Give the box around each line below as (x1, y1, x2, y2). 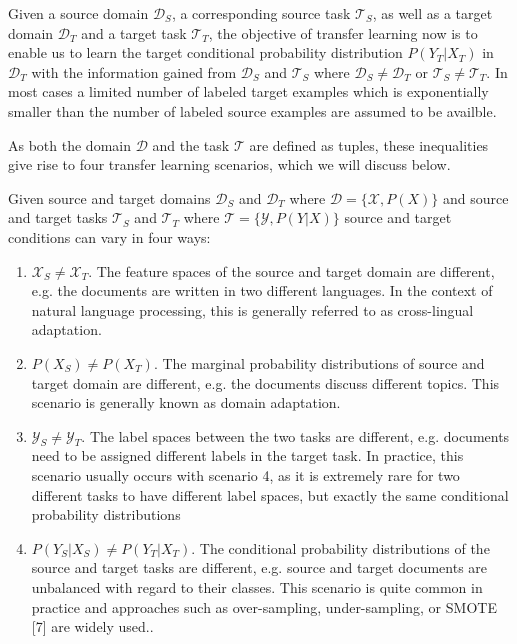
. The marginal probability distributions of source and (153, 352, 485, 373)
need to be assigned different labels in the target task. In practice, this (31, 445, 464, 466)
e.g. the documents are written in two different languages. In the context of (31, 280, 493, 301)
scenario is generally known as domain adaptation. (31, 392, 341, 413)
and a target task (81, 22, 187, 43)
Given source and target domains (8, 187, 211, 208)
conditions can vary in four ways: (8, 226, 211, 247)
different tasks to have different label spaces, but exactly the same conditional (31, 484, 509, 505)
